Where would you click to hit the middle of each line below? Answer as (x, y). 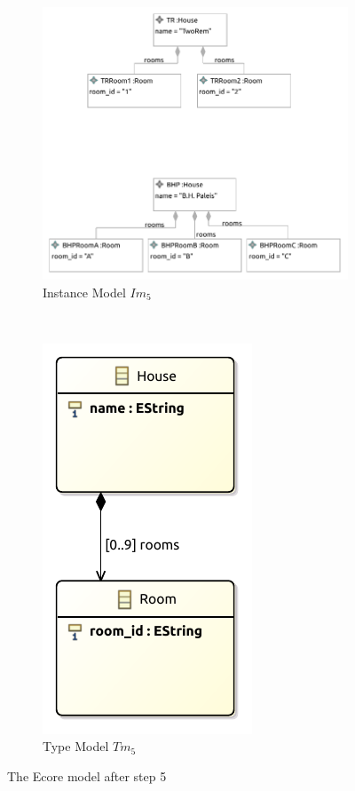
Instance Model (84, 292)
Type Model (76, 746)
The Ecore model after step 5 (87, 775)
